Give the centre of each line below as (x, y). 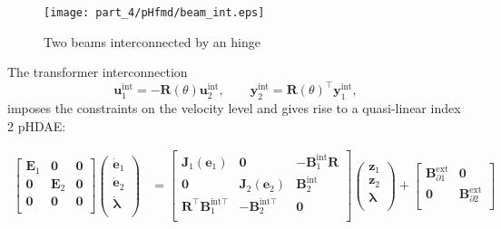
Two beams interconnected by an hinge (152, 41)
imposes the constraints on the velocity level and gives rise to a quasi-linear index (234, 108)
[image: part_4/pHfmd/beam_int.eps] (154, 13)
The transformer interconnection (98, 72)
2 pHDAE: (37, 125)
